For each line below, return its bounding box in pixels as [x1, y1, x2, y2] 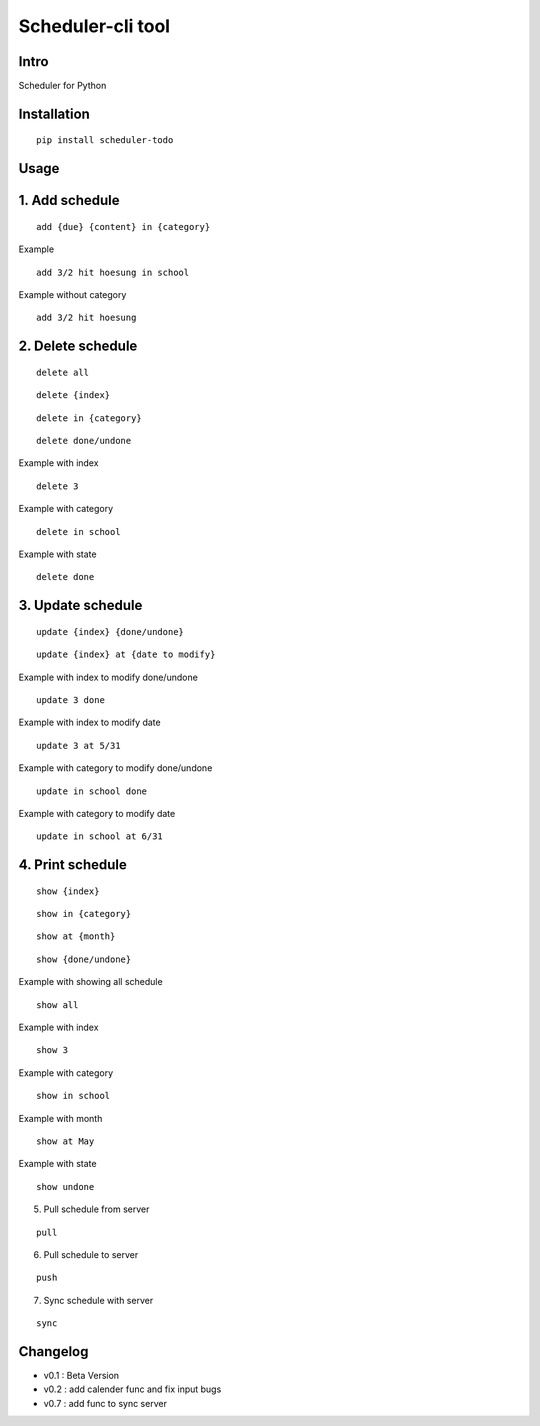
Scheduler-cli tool [18, 15, 170, 37]
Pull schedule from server [43, 1203, 150, 1215]
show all [36, 999, 79, 1010]
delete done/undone [36, 435, 132, 447]
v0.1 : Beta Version [43, 1370, 120, 1382]
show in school [36, 1090, 111, 1102]
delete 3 [36, 480, 79, 492]
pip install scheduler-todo [36, 135, 174, 146]
